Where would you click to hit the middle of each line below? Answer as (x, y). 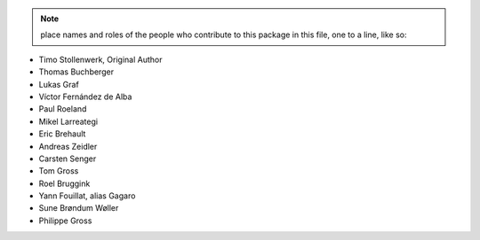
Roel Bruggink (64, 183)
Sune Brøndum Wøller (79, 208)
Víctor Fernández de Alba (85, 97)
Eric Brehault (62, 134)
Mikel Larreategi (68, 121)
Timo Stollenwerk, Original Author (100, 59)
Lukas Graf (59, 84)
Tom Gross (59, 171)
